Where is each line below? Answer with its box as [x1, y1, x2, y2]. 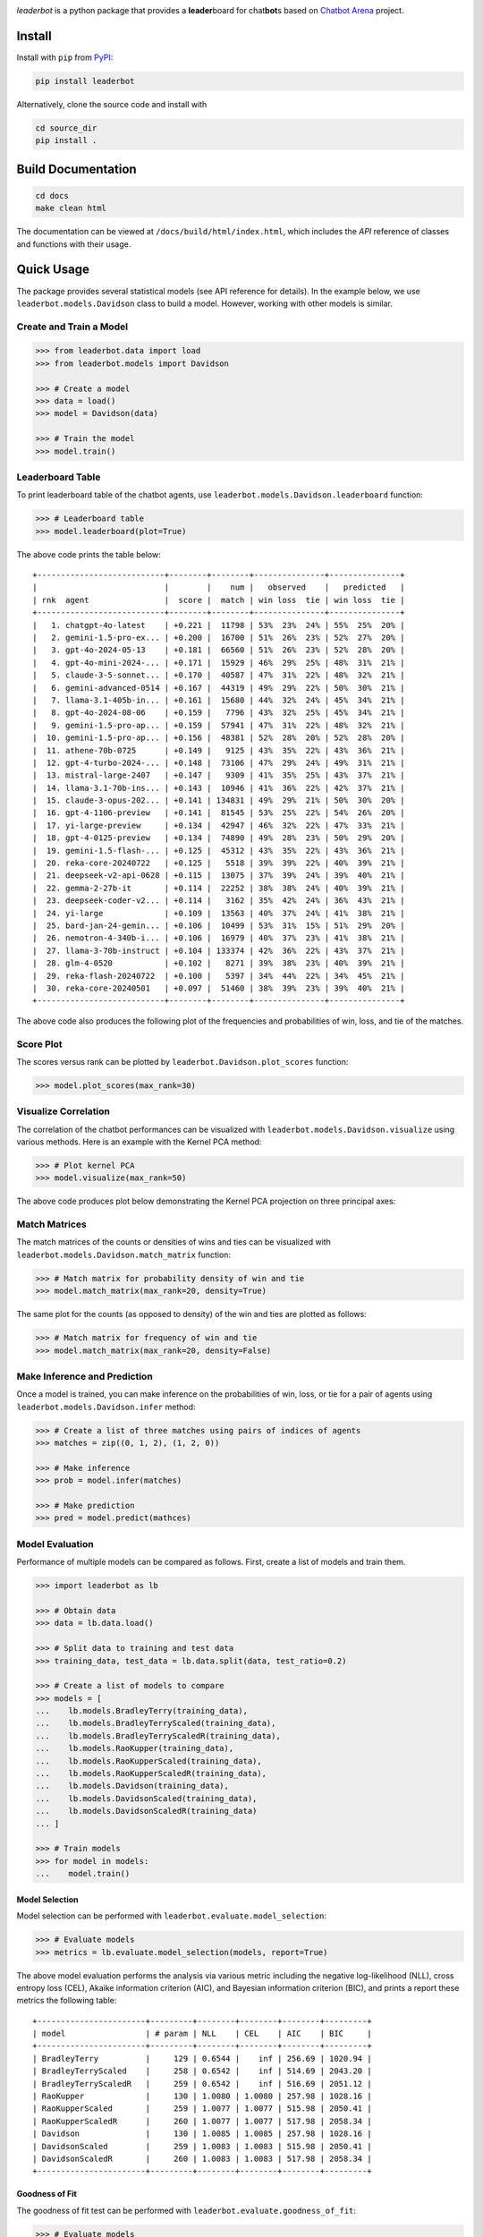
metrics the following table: [16, 1995, 117, 2006]
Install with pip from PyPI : [16, 52, 114, 63]
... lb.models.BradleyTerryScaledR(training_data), [35, 1731, 281, 1740]
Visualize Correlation [16, 1105, 111, 1118]
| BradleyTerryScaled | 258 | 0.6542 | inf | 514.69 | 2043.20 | [32, 2066, 372, 2076]
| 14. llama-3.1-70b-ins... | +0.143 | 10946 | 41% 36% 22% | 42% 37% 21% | [32, 783, 405, 793]
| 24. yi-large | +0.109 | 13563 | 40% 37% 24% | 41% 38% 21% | [32, 908, 405, 918]
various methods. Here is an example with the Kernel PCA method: [16, 1136, 262, 1147]
